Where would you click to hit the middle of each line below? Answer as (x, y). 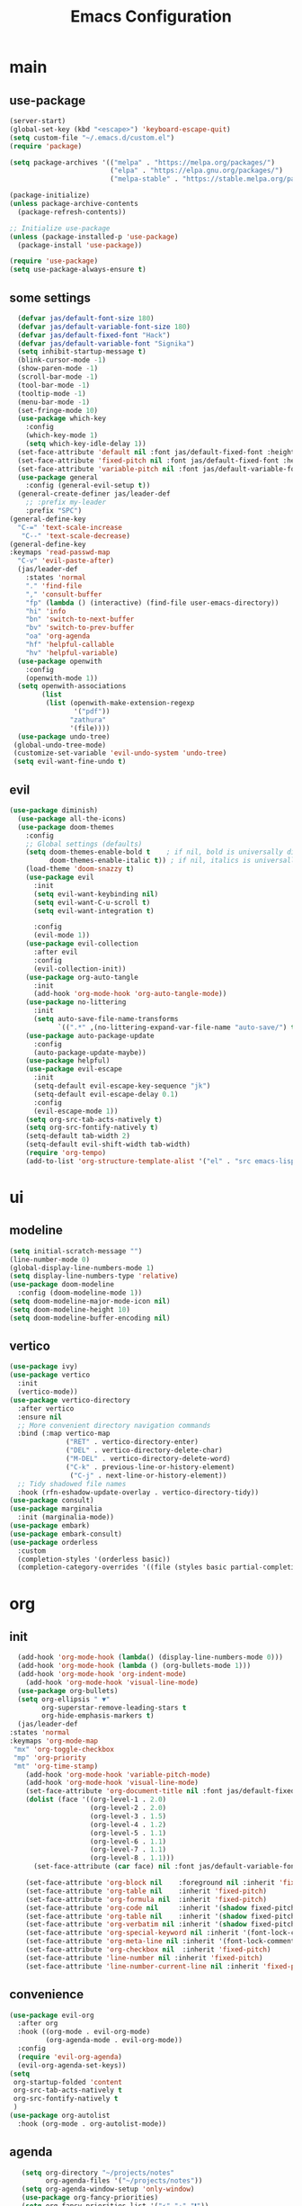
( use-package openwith (60, 661)
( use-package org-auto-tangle (82, 977)
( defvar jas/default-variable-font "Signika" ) (106, 344)
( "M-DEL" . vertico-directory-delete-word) (148, 1459)
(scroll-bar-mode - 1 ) (58, 377)
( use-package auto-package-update (90, 1036)
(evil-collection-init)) (80, 969)
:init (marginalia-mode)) (66, 1518)
